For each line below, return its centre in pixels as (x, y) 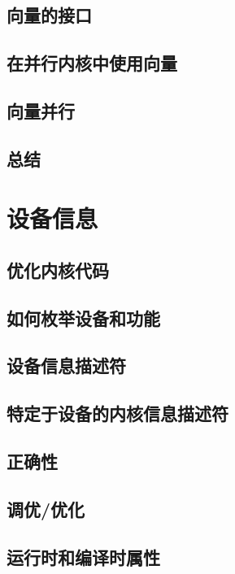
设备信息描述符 (66, 365)
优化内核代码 (58, 270)
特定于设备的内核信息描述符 (117, 413)
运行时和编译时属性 (83, 557)
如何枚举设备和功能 (83, 317)
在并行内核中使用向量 (92, 63)
